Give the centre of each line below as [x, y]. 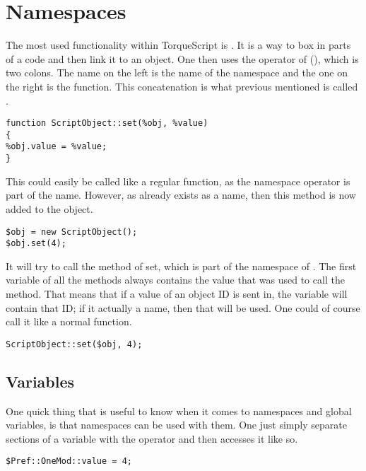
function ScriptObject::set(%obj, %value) [107, 123]
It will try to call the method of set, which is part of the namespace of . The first [181, 266]
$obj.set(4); [36, 244]
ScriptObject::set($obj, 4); [74, 344]
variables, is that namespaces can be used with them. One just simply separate [176, 425]
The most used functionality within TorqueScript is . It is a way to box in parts [178, 45]
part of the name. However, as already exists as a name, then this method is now [181, 195]
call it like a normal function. [69, 321]
